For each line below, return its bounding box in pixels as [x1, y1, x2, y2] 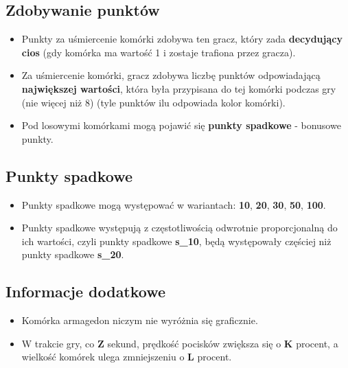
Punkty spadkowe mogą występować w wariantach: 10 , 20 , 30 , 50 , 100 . [21, 197, 326, 211]
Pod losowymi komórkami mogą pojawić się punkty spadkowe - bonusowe [21, 118, 341, 133]
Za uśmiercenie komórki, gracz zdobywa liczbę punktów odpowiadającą [21, 68, 321, 82]
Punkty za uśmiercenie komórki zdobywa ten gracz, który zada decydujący [21, 32, 343, 46]
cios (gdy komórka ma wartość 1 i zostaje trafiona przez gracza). [21, 45, 296, 59]
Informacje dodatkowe [5, 281, 166, 302]
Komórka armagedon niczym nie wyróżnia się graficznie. [21, 313, 258, 327]
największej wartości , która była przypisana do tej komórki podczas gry [21, 81, 336, 95]
